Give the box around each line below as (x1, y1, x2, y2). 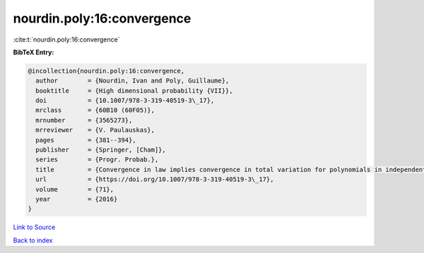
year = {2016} (35, 195, 118, 203)
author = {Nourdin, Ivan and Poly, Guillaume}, (35, 77, 230, 85)
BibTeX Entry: (13, 48, 54, 56)
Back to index (13, 236, 53, 245)
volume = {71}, (35, 185, 114, 193)
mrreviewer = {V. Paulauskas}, (35, 126, 155, 134)
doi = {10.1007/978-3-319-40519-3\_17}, (35, 97, 215, 105)
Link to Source (13, 223, 56, 232)
